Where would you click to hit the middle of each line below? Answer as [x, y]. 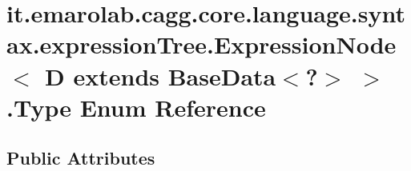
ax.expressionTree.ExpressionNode [201, 44]
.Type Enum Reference [136, 107]
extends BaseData [175, 76]
